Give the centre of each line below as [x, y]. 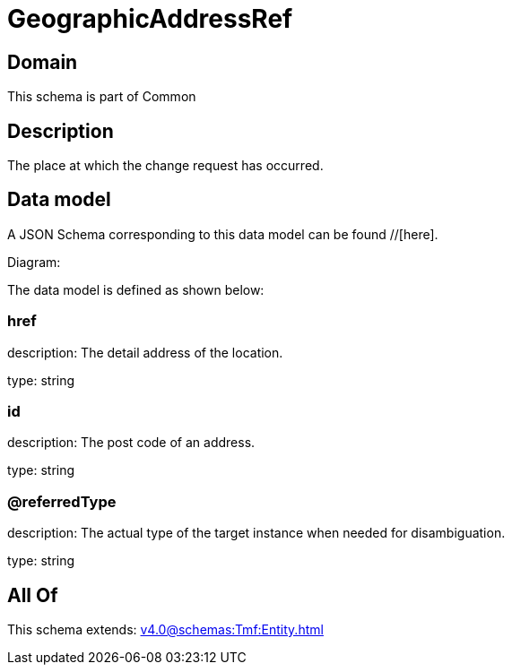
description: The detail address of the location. [145, 352]
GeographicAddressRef [150, 19]
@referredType [62, 501]
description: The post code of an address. [131, 443]
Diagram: [34, 262]
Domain [43, 62]
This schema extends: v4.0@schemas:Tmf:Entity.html [165, 629]
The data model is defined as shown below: [136, 289]
